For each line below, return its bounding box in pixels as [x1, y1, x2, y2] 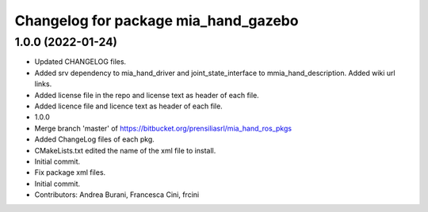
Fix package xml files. [34, 168, 106, 177]
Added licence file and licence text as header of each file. [34, 101, 224, 111]
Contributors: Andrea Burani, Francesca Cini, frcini [34, 190, 200, 199]
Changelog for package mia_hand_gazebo [14, 12, 299, 29]
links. [34, 79, 52, 89]
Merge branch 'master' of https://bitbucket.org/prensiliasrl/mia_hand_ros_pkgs [34, 123, 292, 133]
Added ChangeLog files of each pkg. [34, 134, 155, 144]
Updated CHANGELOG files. [34, 57, 127, 66]
